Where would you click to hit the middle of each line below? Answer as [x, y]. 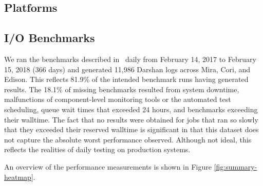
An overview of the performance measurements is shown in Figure [108, 166]
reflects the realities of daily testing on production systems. [97, 149]
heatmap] [19, 177]
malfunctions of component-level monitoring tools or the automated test [118, 99]
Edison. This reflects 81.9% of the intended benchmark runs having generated [126, 79]
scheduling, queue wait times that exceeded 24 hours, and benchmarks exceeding [131, 109]
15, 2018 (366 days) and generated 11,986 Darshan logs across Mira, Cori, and [127, 69]
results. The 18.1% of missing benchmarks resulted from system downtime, [122, 89]
